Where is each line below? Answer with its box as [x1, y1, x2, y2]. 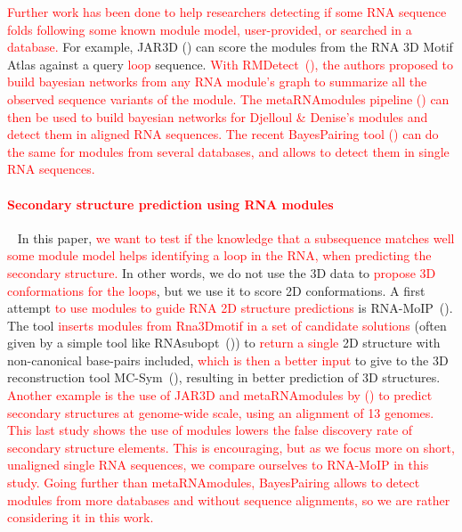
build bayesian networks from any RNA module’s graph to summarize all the [7, 72, 427, 91]
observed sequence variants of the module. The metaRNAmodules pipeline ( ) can [7, 89, 450, 108]
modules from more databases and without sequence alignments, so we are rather [7, 490, 450, 509]
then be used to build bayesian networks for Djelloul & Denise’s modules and [7, 107, 428, 126]
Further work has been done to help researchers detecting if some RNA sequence [7, 3, 447, 20]
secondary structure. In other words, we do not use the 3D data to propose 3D [7, 263, 436, 282]
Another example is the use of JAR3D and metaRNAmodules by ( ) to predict [7, 386, 433, 405]
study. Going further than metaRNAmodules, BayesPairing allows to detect [7, 473, 420, 492]
